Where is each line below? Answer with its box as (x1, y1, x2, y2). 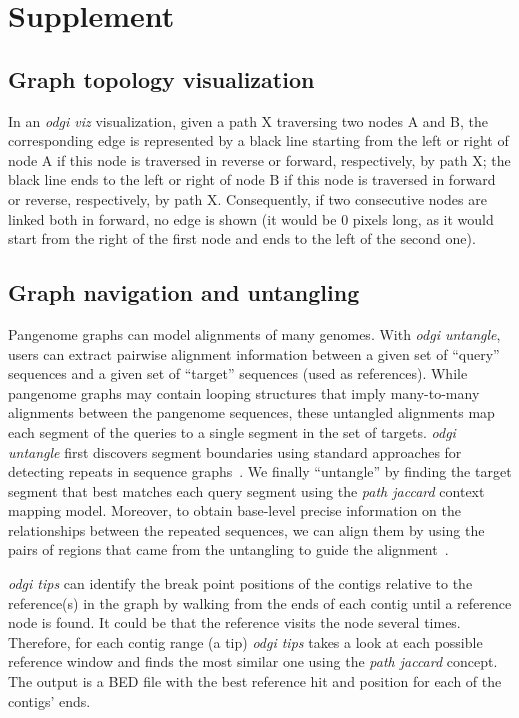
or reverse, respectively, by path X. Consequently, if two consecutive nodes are (8, 188, 487, 209)
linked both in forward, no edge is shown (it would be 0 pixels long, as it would (8, 208, 494, 229)
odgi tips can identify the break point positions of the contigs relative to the (8, 573, 473, 594)
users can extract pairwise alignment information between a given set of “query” (8, 343, 500, 364)
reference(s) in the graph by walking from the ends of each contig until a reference (8, 592, 512, 613)
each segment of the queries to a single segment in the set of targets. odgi (8, 421, 456, 442)
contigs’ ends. (8, 690, 91, 711)
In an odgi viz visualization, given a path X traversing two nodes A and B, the (8, 110, 488, 131)
